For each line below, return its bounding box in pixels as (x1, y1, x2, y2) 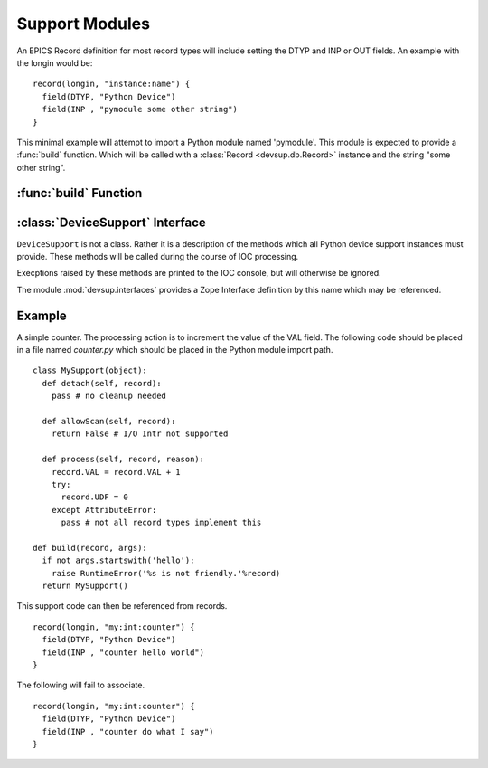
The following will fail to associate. (16, 679, 145, 691)
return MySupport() (42, 581, 128, 592)
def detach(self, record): (42, 378, 162, 388)
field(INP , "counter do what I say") (42, 726, 214, 736)
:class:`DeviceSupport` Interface (16, 214, 207, 230)
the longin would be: (16, 57, 93, 68)
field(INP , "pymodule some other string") (42, 104, 239, 115)
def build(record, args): (33, 543, 148, 553)
